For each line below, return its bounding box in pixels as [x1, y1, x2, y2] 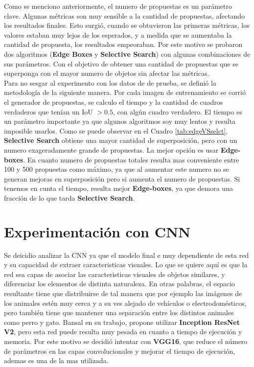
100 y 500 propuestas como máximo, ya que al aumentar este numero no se [4, 164, 229, 174]
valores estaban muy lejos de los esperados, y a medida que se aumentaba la [4, 29, 232, 40]
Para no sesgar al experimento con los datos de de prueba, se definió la [4, 77, 216, 88]
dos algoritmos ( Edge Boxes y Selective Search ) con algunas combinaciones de [4, 48, 251, 59]
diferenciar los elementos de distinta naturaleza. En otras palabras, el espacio [4, 278, 235, 289]
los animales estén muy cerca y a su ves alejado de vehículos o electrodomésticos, [4, 298, 247, 308]
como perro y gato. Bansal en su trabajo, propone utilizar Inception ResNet [4, 317, 240, 327]
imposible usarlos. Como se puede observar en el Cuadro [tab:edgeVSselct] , [4, 125, 228, 136]
